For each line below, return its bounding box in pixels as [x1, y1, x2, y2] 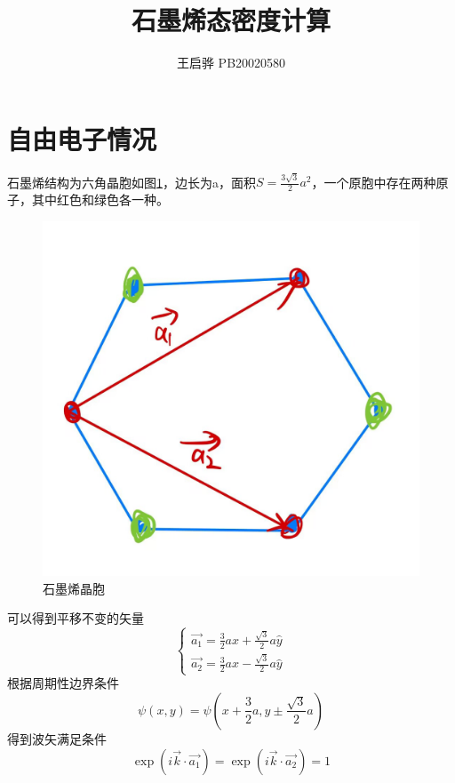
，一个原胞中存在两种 [311, 172, 436, 191]
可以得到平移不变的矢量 [7, 609, 144, 627]
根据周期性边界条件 [7, 674, 119, 692]
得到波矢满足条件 [7, 729, 107, 747]
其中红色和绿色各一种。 [31, 190, 169, 209]
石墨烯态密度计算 [131, 2, 331, 38]
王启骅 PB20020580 [176, 53, 286, 72]
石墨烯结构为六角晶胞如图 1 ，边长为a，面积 [7, 172, 256, 191]
